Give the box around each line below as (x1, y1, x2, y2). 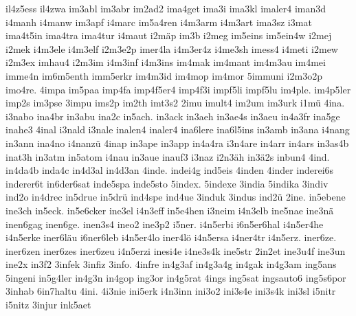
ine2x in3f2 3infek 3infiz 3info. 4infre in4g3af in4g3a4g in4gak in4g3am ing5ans (5, 257, 337, 271)
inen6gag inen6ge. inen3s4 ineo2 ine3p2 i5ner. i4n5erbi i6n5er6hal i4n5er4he (5, 216, 324, 231)
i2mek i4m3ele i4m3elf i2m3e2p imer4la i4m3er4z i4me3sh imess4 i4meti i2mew (5, 41, 338, 56)
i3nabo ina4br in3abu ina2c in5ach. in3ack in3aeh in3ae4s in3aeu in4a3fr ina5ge (5, 109, 340, 123)
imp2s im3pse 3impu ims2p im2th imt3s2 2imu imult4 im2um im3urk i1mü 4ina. (5, 95, 345, 110)
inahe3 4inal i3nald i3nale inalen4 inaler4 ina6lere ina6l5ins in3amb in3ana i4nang (5, 122, 350, 137)
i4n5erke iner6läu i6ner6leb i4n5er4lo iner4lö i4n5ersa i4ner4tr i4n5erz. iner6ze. (5, 230, 337, 245)
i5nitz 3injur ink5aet (5, 297, 91, 312)
